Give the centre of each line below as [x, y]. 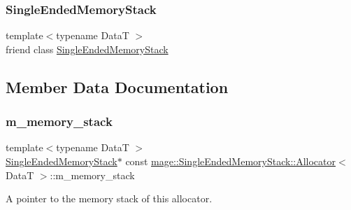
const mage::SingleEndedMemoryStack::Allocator [230, 161]
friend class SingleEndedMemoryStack [87, 49]
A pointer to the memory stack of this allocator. [109, 198]
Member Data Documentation [117, 86]
